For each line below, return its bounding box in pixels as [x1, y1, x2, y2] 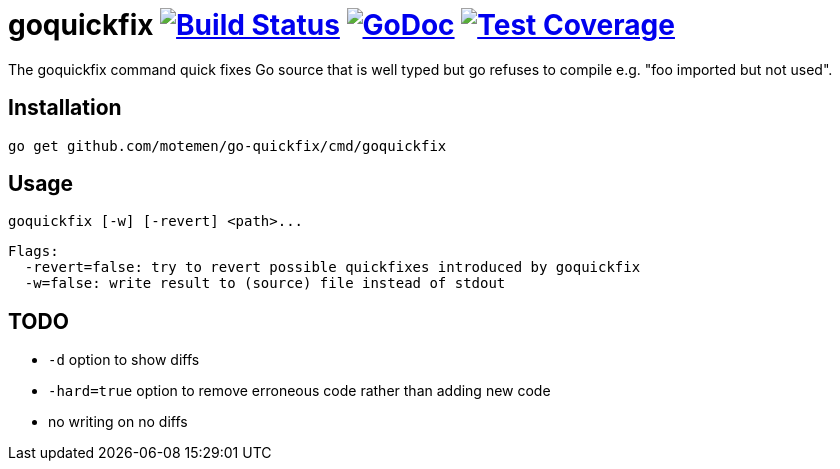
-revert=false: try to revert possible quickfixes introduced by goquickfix [24, 259, 641, 276]
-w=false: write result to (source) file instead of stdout [24, 275, 506, 292]
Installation [8, 95, 122, 121]
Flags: [8, 243, 59, 260]
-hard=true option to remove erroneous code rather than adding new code [48, 382, 551, 400]
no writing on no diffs [48, 413, 188, 431]
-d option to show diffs [48, 351, 200, 369]
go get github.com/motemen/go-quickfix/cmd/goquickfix [8, 137, 447, 154]
